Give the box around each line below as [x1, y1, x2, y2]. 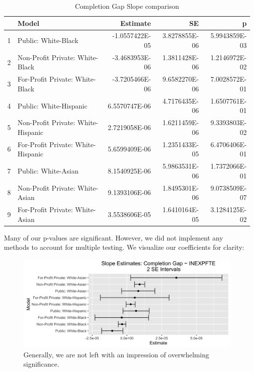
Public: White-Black [18, 35, 79, 45]
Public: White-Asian [18, 165, 79, 175]
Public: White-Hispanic [18, 100, 87, 110]
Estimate [120, 18, 151, 28]
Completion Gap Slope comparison [75, 1, 179, 11]
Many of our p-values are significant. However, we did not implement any [4, 232, 223, 242]
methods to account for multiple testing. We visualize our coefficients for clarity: [4, 242, 244, 252]
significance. [23, 359, 60, 369]
